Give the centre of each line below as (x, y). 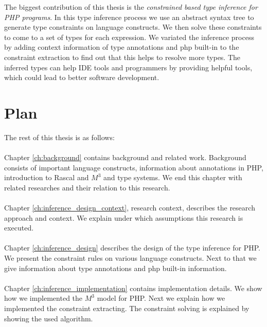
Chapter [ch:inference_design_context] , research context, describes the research (130, 208)
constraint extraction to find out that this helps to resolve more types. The (122, 57)
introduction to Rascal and (47, 177)
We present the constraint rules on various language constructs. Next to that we (130, 258)
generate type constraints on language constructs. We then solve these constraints (133, 27)
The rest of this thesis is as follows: (59, 137)
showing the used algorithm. (49, 318)
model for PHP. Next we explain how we (161, 298)
